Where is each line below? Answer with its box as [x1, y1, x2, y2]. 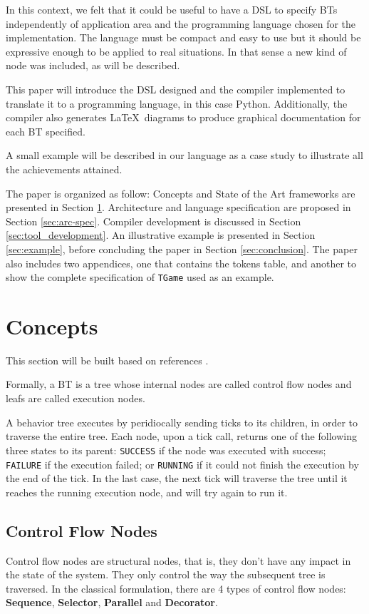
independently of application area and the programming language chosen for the [6, 16, 356, 31]
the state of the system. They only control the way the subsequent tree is [6, 567, 326, 582]
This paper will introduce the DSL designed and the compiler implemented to [6, 81, 345, 96]
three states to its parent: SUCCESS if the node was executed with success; [6, 442, 326, 457]
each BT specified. [6, 123, 85, 138]
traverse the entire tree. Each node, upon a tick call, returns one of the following [6, 429, 357, 444]
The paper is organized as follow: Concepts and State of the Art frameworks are [6, 185, 355, 200]
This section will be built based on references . [6, 352, 209, 367]
